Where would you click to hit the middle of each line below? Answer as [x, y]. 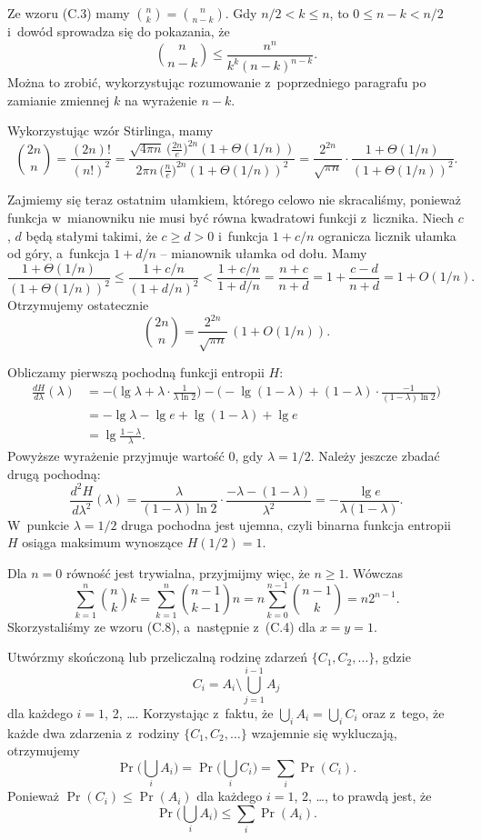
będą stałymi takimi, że [91, 235]
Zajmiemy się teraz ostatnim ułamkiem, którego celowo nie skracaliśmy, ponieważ [234, 200]
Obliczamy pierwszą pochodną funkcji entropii [136, 372]
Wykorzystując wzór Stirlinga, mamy [110, 130]
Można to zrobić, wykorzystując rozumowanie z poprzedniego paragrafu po [217, 82]
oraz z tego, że [403, 712]
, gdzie [393, 657]
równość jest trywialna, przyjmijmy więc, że [188, 572]
